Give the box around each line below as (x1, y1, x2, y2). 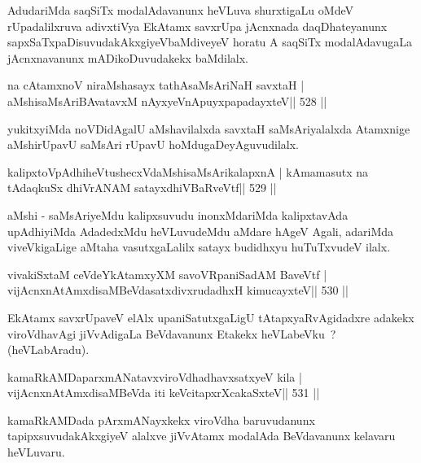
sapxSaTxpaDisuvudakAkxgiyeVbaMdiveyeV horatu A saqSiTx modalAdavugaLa (7, 33, 412, 50)
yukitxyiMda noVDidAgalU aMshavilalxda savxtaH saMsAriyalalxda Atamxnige (7, 120, 410, 137)
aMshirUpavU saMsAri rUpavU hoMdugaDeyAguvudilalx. (7, 136, 300, 153)
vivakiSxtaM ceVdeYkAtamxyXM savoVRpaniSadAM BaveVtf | (7, 265, 327, 282)
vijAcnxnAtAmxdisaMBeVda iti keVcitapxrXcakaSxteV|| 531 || (7, 384, 320, 401)
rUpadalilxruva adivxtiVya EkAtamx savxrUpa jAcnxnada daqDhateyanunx (7, 17, 388, 34)
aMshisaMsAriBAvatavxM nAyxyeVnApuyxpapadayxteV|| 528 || (7, 92, 327, 109)
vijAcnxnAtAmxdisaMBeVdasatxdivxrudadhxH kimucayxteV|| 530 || (7, 282, 349, 299)
